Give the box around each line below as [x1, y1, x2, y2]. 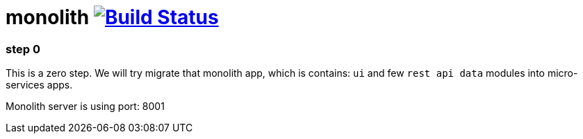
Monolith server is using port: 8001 [6, 100, 165, 113]
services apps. [6, 79, 73, 91]
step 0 [6, 41, 40, 56]
